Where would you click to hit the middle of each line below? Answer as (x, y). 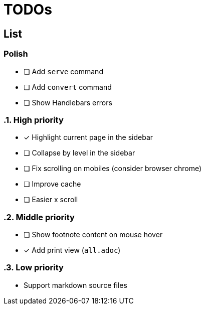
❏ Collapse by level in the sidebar (79, 153)
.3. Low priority (34, 268)
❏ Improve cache (52, 184)
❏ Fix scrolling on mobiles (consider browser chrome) (113, 169)
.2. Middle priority (39, 217)
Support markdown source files (75, 285)
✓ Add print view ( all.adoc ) (72, 250)
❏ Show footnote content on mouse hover (93, 235)
